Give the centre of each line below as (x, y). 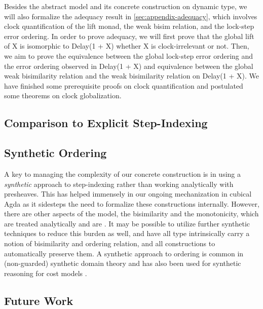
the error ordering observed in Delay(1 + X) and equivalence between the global (129, 66)
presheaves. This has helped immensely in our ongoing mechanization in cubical (128, 194)
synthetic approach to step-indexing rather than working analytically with (119, 184)
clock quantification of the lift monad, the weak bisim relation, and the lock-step (129, 26)
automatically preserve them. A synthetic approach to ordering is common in (124, 253)
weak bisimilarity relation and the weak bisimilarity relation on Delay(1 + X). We (131, 76)
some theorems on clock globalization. (63, 95)
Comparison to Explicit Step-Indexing (106, 123)
